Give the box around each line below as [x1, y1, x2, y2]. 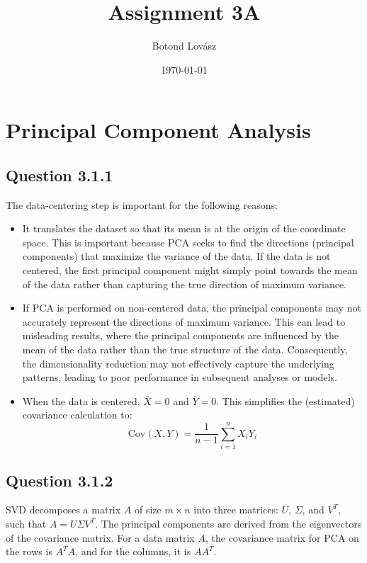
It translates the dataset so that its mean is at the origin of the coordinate [22, 221, 346, 236]
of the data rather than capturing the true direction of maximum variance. [22, 276, 347, 291]
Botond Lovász [152, 38, 217, 53]
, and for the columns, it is [75, 544, 191, 559]
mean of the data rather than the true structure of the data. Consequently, [22, 342, 348, 357]
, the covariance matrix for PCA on [205, 530, 359, 545]
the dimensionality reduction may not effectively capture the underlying [22, 356, 334, 370]
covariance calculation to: [22, 407, 132, 422]
